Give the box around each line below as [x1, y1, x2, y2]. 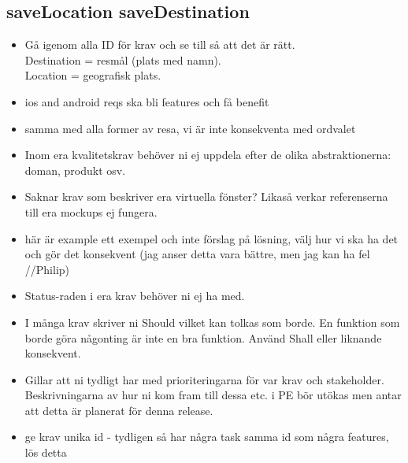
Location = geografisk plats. [24, 67, 161, 83]
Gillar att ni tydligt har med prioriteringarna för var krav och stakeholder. [24, 371, 384, 387]
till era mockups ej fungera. [24, 203, 158, 220]
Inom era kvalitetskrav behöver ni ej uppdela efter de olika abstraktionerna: [24, 146, 391, 163]
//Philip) [24, 261, 70, 277]
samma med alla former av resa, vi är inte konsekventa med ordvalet [24, 120, 356, 136]
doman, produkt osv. [24, 161, 126, 178]
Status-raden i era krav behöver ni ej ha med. [24, 287, 245, 304]
